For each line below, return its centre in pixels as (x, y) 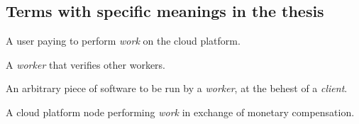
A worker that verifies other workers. (86, 64)
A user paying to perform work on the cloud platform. (123, 41)
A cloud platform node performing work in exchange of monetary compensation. (180, 112)
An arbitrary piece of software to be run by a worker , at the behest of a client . (177, 88)
